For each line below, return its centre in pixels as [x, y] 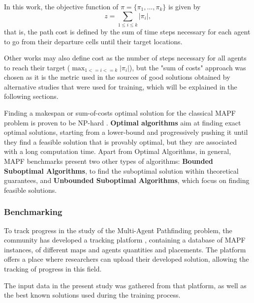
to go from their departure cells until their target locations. [93, 41]
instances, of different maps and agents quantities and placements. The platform [125, 249]
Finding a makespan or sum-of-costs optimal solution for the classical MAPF [120, 113]
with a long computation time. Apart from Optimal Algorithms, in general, [118, 151]
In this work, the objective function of [61, 6]
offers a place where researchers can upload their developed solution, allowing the [127, 259]
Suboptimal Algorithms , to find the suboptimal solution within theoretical [121, 170]
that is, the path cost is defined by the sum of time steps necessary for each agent [127, 31]
